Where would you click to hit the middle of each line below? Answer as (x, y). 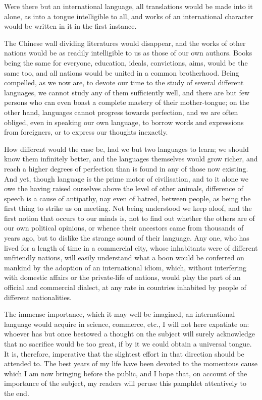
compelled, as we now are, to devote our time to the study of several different (124, 82)
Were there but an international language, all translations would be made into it (128, 6)
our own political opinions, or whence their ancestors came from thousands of (124, 228)
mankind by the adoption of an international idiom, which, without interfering (125, 267)
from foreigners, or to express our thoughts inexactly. (86, 132)
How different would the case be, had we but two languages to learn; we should (126, 149)
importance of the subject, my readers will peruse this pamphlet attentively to (125, 383)
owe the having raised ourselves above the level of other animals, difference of (124, 188)
